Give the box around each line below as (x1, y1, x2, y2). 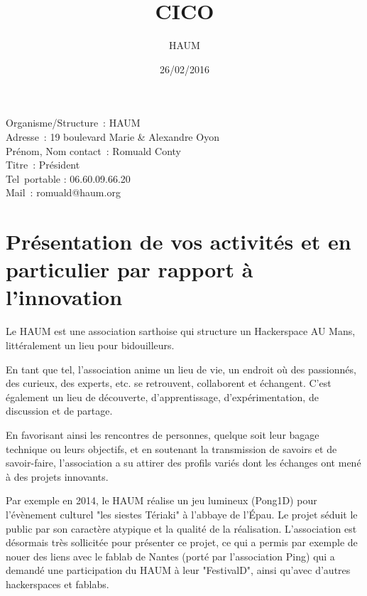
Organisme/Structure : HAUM (6, 115, 141, 130)
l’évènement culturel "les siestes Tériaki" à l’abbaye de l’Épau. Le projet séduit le (6, 506, 358, 521)
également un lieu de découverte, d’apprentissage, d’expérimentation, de (6, 389, 319, 404)
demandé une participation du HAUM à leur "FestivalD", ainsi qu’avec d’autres (6, 563, 351, 578)
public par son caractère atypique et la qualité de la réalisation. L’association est (6, 521, 357, 536)
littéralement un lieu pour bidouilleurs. (6, 337, 175, 352)
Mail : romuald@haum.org (6, 185, 121, 200)
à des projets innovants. (6, 469, 109, 484)
